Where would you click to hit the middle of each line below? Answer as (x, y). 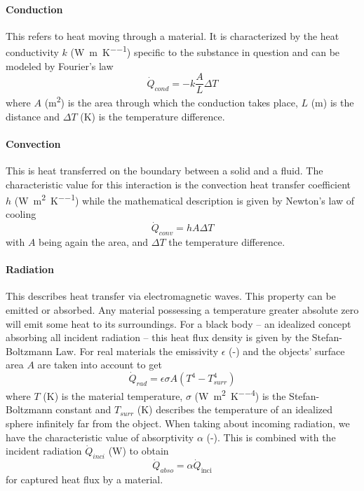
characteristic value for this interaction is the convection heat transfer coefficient (178, 184)
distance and (33, 116)
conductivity (32, 52)
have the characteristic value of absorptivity (100, 437)
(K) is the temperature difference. (153, 116)
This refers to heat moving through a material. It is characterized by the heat (173, 35)
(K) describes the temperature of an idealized (235, 409)
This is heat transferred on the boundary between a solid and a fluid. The (164, 170)
